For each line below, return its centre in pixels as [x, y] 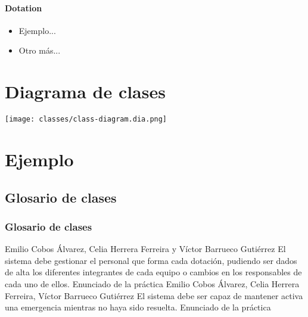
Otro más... [40, 50]
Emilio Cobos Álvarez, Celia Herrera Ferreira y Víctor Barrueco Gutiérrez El [145, 249]
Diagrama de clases [85, 91]
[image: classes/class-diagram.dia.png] [86, 119]
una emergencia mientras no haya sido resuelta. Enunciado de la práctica [138, 307]
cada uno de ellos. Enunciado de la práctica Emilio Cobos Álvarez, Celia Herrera [152, 283]
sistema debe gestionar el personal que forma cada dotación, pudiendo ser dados [151, 260]
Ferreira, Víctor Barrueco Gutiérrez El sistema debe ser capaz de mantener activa [154, 295]
